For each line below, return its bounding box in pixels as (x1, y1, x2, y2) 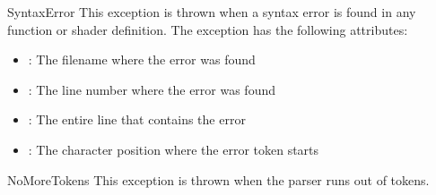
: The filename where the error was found (28, 50, 256, 69)
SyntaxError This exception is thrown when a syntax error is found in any (7, 3, 416, 21)
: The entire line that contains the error (28, 110, 246, 129)
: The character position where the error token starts (28, 140, 319, 158)
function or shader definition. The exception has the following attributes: (7, 20, 408, 38)
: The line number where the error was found (28, 80, 276, 98)
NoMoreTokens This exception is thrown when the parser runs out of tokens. (7, 170, 430, 189)
